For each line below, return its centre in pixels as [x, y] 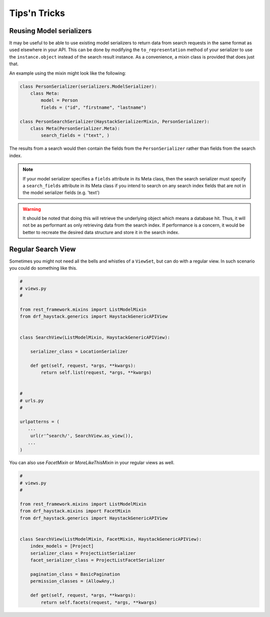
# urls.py [32, 400]
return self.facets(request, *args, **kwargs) [99, 602]
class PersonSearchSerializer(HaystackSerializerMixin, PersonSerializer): [115, 121]
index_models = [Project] [62, 546]
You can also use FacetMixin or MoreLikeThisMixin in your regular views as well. [92, 463]
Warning [32, 209]
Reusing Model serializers [50, 31]
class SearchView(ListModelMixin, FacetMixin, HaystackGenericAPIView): [111, 539]
